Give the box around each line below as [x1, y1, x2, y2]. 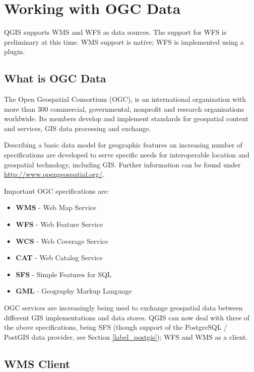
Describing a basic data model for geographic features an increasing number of [4, 140, 243, 150]
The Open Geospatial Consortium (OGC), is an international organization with [4, 94, 246, 104]
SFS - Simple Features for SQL [15, 269, 112, 279]
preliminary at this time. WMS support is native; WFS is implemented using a [4, 36, 244, 47]
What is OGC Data [4, 71, 106, 86]
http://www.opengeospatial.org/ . [4, 169, 105, 179]
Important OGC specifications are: [4, 185, 109, 196]
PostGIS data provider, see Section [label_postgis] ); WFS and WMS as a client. [4, 331, 248, 342]
